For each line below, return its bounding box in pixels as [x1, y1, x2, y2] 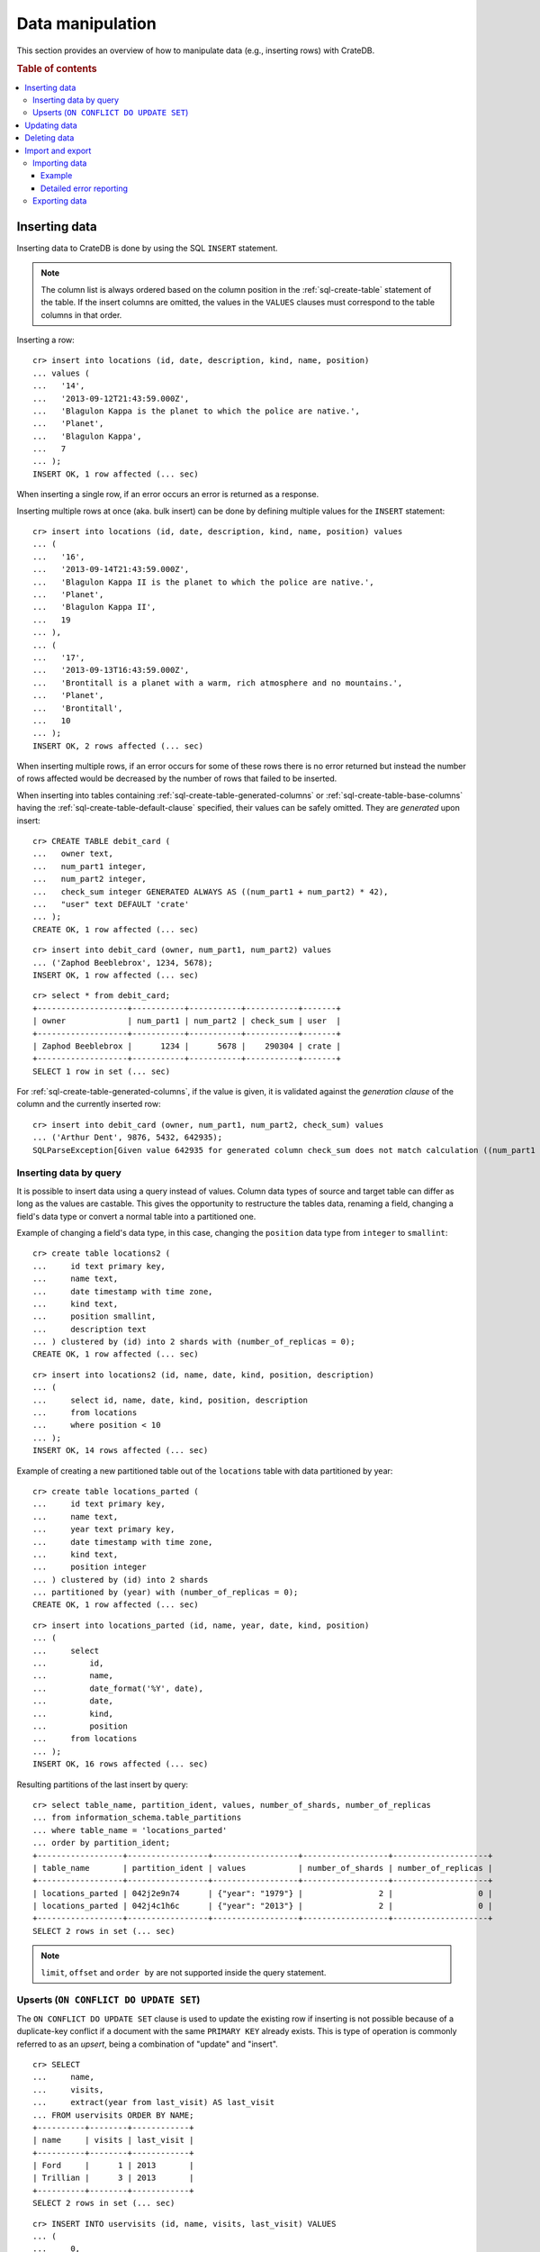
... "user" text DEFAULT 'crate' [32, 899, 190, 909]
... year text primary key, [32, 1524, 175, 1535]
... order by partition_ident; [32, 1838, 171, 1848]
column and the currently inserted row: [16, 1099, 161, 1110]
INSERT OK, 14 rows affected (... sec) [32, 1446, 209, 1456]
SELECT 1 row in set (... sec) [32, 1066, 171, 1076]
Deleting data [24, 132, 75, 143]
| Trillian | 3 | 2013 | [32, 2173, 194, 2184]
